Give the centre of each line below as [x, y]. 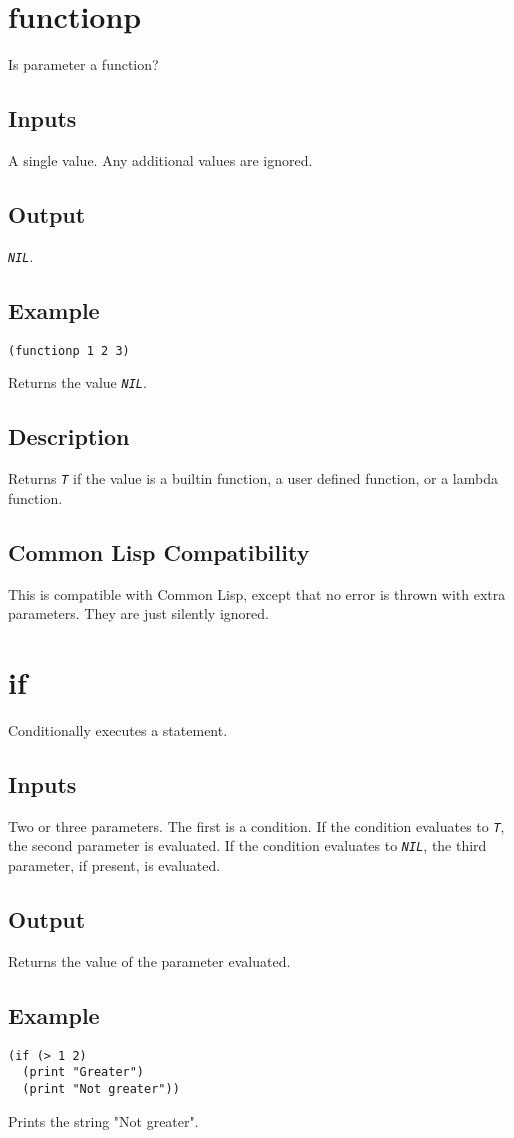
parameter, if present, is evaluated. [114, 864]
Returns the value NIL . [77, 382]
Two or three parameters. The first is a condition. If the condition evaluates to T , [256, 825]
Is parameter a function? [83, 64]
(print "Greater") [83, 1072]
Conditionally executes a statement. [118, 729]
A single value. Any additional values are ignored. [160, 159]
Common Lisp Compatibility [159, 551]
